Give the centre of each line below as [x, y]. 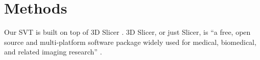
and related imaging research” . [53, 52]
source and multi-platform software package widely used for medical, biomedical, [130, 42]
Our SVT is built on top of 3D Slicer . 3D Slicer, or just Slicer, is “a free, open [127, 32]
